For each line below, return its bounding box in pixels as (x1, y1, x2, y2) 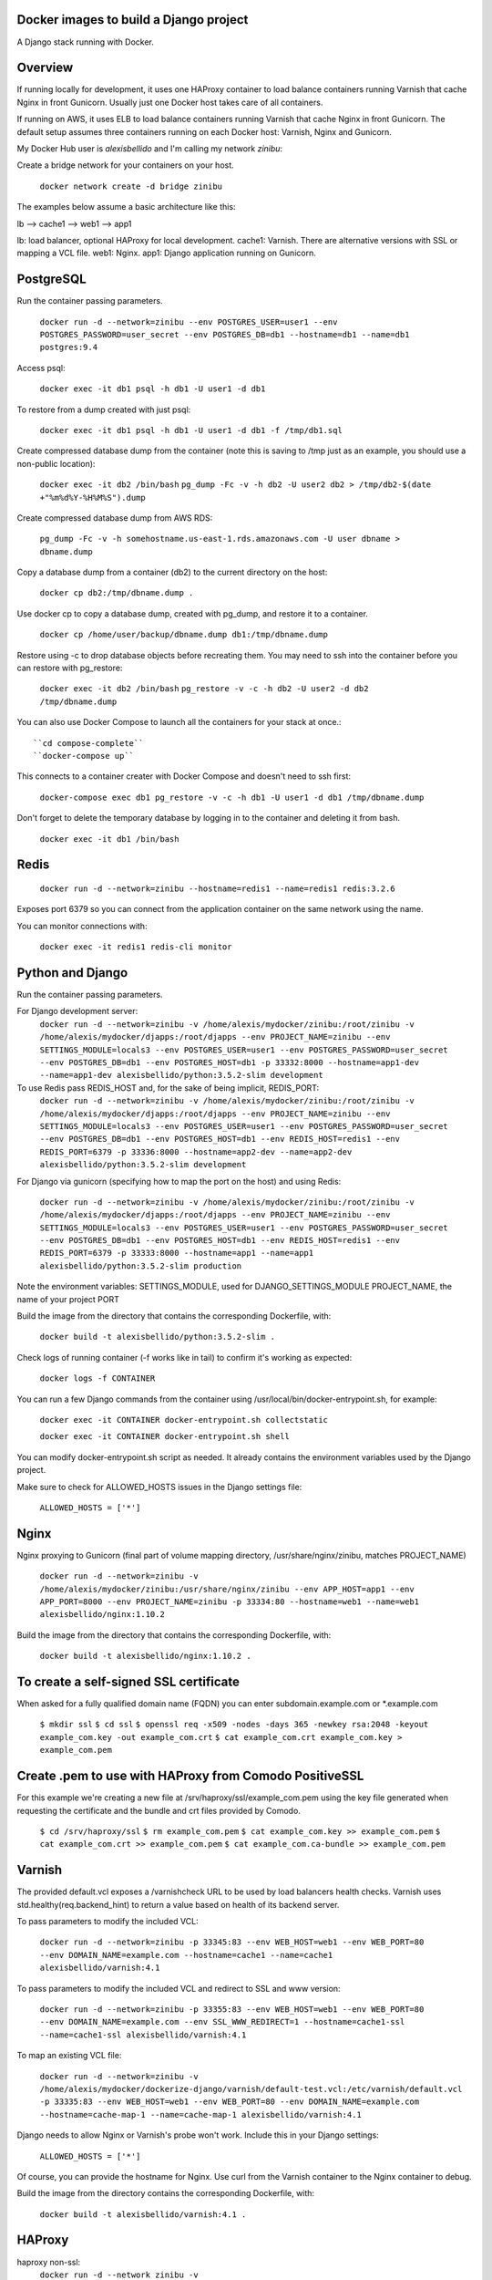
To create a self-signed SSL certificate (16, 1674, 241, 1689)
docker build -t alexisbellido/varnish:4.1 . (39, 2209, 247, 2220)
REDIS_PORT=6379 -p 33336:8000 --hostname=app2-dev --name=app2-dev (39, 1146, 353, 1157)
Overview (16, 60, 74, 76)
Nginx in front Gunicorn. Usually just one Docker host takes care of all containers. (16, 97, 323, 108)
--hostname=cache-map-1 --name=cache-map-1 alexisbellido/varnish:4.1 (39, 2109, 362, 2119)
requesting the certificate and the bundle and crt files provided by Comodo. (16, 1805, 301, 1816)
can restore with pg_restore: (16, 662, 123, 674)
